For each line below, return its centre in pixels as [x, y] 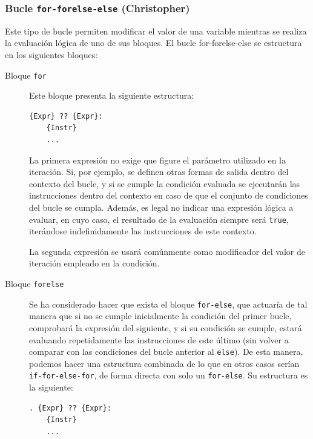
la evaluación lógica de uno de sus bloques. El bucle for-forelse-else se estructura [153, 43]
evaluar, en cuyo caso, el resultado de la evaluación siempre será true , [159, 219]
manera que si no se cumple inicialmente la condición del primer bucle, [160, 316]
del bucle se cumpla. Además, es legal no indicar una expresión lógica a [161, 207]
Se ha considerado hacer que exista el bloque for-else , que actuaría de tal [168, 304]
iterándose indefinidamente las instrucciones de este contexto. [143, 231]
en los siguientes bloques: [51, 54]
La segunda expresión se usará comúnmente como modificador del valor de [167, 251]
